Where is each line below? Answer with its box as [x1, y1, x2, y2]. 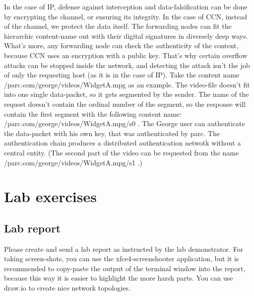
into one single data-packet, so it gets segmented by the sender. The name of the [4, 89, 249, 99]
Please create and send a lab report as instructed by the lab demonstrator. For [4, 243, 244, 254]
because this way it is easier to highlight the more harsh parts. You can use [4, 273, 233, 283]
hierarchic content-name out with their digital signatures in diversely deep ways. [4, 30, 248, 41]
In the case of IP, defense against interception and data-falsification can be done [4, 1, 248, 11]
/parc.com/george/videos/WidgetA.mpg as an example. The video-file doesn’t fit [4, 79, 250, 89]
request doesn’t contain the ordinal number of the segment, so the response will [4, 98, 246, 109]
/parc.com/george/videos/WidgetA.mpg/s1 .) [4, 157, 143, 167]
